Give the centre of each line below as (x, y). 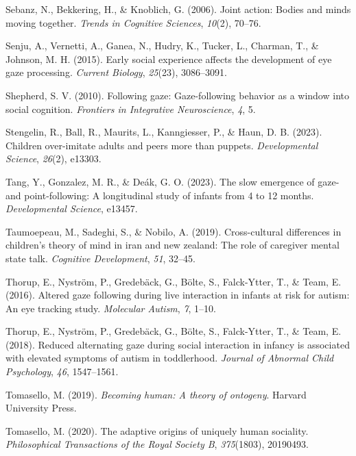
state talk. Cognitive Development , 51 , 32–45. (101, 258)
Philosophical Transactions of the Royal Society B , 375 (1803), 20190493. (157, 444)
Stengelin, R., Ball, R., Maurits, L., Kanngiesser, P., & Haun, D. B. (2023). (164, 132)
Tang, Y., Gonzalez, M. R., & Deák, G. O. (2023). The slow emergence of (160, 181)
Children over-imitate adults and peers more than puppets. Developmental (162, 145)
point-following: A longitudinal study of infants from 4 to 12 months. (169, 195)
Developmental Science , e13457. (72, 208)
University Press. (41, 408)
